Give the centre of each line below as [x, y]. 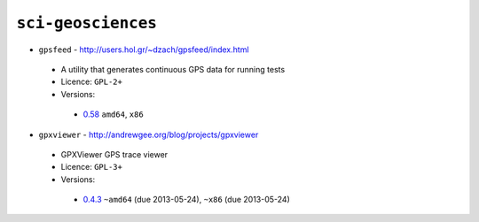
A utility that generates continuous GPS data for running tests [173, 69]
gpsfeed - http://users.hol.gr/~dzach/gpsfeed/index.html [144, 50]
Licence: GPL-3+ [92, 167]
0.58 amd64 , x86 [113, 114]
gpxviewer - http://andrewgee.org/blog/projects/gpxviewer [149, 134]
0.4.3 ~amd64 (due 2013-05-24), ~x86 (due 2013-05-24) [186, 200]
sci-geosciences [86, 23]
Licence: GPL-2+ [92, 82]
